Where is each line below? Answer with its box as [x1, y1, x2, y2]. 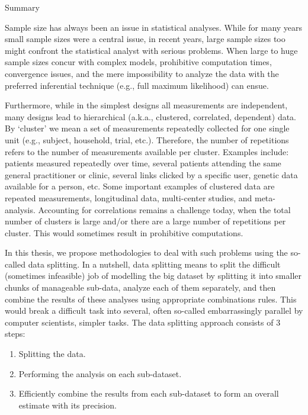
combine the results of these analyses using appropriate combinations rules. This [5, 292, 297, 305]
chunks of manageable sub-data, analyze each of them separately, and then [5, 281, 276, 294]
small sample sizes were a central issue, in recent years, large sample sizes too [5, 33, 285, 45]
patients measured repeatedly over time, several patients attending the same [5, 157, 281, 169]
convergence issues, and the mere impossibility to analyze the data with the [5, 67, 279, 79]
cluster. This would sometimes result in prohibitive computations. [5, 226, 243, 239]
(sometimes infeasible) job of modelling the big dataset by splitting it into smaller [5, 269, 302, 282]
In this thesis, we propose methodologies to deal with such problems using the [5, 246, 288, 259]
